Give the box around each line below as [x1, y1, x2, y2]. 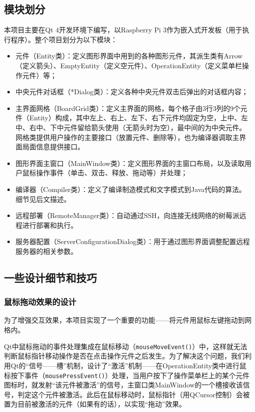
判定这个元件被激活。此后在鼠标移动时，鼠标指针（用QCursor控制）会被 [17, 389, 250, 399]
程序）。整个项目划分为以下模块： [10, 34, 117, 44]
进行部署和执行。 [22, 220, 78, 230]
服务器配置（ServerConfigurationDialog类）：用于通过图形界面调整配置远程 [15, 236, 250, 247]
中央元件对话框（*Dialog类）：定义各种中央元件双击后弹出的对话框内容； [15, 86, 249, 97]
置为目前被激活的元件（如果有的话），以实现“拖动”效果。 [4, 399, 186, 409]
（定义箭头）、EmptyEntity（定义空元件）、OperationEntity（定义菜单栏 [15, 60, 242, 70]
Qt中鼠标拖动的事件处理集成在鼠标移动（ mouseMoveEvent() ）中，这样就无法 [4, 341, 247, 351]
